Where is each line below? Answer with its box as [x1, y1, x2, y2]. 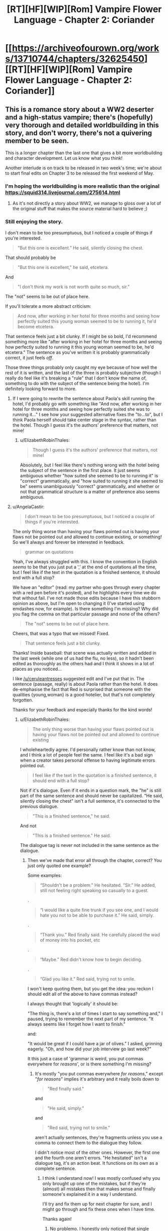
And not [20, 822, 37, 829]
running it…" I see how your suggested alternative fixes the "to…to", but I [12, 411, 163, 417]
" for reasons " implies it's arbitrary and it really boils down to [35, 1076, 159, 1082]
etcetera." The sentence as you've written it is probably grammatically [5, 349, 150, 355]
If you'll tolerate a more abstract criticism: [5, 303, 91, 309]
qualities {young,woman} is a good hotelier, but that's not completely [12, 691, 155, 697]
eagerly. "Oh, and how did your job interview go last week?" [27, 1046, 151, 1052]
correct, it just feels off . [5, 354, 54, 360]
